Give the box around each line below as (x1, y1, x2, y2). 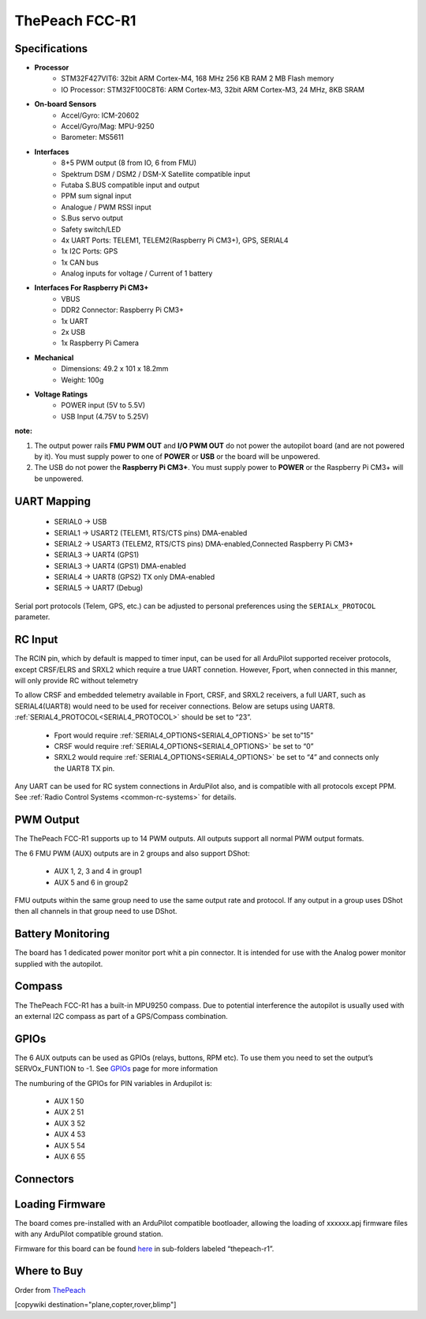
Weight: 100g (61, 375, 104, 385)
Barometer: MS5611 (61, 133, 124, 142)
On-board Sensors (34, 100, 97, 109)
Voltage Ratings (34, 389, 88, 399)
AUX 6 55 (54, 1152, 86, 1161)
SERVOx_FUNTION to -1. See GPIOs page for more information (14, 1064, 219, 1073)
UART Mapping (14, 494, 91, 508)
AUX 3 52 (54, 1118, 86, 1128)
